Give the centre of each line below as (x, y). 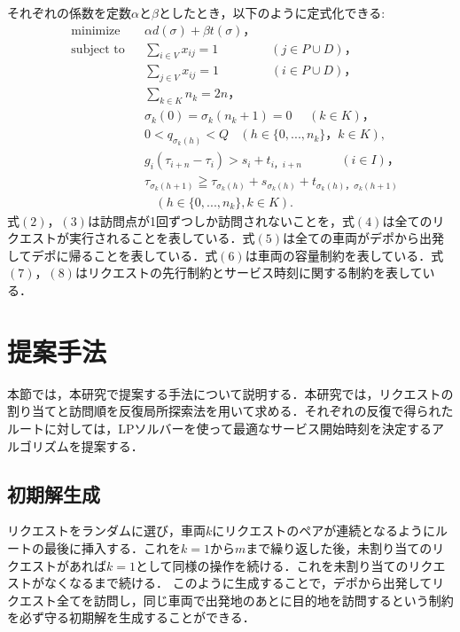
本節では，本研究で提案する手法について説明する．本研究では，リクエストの (230, 393)
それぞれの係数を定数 (69, 12)
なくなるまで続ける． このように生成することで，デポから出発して (238, 583)
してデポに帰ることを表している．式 (113, 255)
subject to (98, 49)
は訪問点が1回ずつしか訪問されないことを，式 (221, 220)
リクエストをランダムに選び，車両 (106, 531)
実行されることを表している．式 (162, 238)
